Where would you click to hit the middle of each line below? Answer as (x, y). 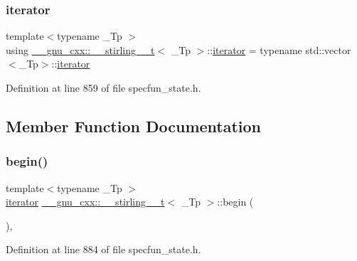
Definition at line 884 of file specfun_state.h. (103, 249)
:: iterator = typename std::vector (279, 49)
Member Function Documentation (134, 126)
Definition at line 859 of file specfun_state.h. (103, 87)
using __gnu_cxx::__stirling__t (80, 49)
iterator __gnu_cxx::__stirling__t (85, 202)
